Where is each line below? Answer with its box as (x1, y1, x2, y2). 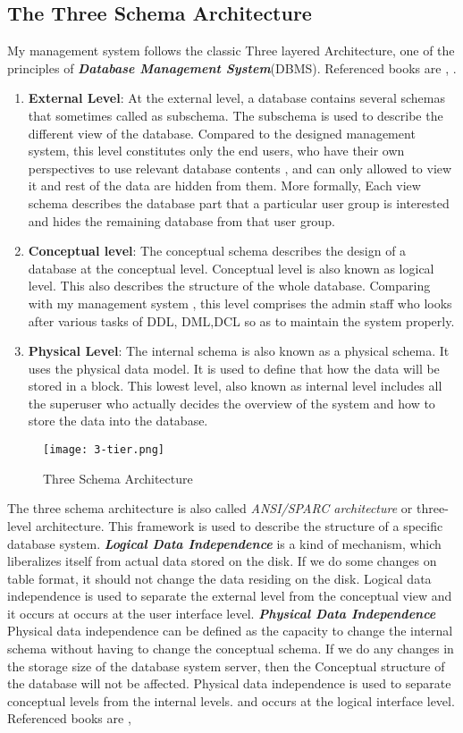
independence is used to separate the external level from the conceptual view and (7, 586, 452, 605)
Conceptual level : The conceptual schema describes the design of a (28, 241, 407, 260)
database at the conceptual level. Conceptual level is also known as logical (28, 258, 434, 277)
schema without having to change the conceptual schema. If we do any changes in (7, 639, 454, 658)
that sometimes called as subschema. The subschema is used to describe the (28, 105, 443, 124)
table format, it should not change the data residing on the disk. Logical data (7, 569, 432, 587)
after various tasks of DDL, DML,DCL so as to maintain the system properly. (28, 311, 455, 330)
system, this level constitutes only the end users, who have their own (28, 141, 405, 160)
